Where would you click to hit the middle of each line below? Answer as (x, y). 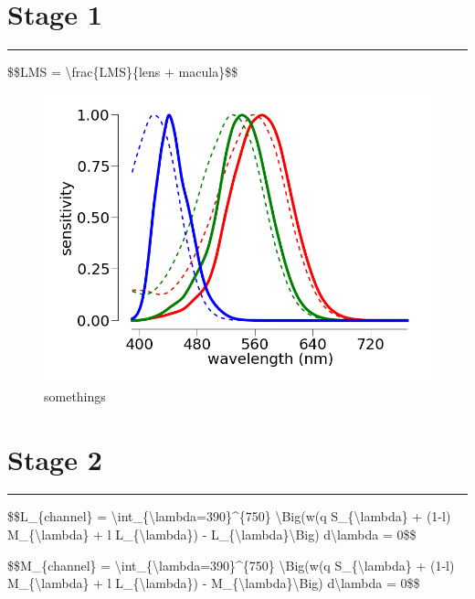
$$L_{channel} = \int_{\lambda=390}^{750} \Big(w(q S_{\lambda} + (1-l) (229, 516)
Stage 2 (55, 459)
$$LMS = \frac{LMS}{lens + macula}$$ (123, 72)
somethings (75, 396)
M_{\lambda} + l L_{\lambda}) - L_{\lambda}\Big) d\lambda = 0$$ (212, 535)
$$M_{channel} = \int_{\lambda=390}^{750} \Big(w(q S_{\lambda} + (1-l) (231, 565)
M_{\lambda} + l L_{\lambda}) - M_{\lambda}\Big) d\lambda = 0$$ (214, 583)
